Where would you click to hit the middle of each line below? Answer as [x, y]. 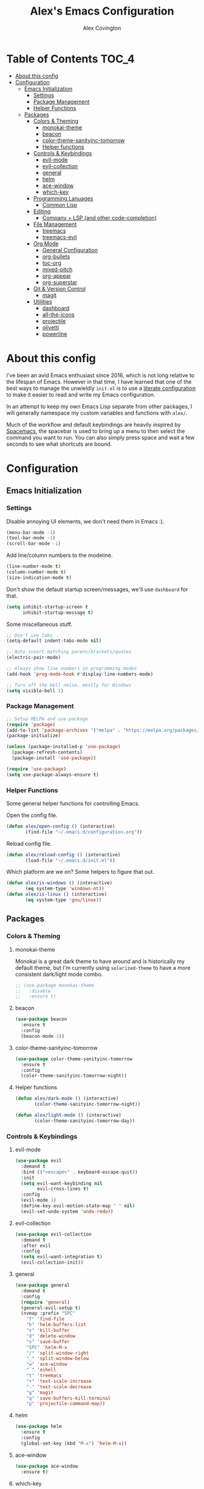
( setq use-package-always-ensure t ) [53, 775]
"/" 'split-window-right [58, 1353]
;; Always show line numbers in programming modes [72, 669]
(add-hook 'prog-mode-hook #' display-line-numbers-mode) [80, 674]
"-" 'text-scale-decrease [59, 1387]
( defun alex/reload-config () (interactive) [63, 854]
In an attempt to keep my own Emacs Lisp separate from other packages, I [99, 406]
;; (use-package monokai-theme [55, 985]
